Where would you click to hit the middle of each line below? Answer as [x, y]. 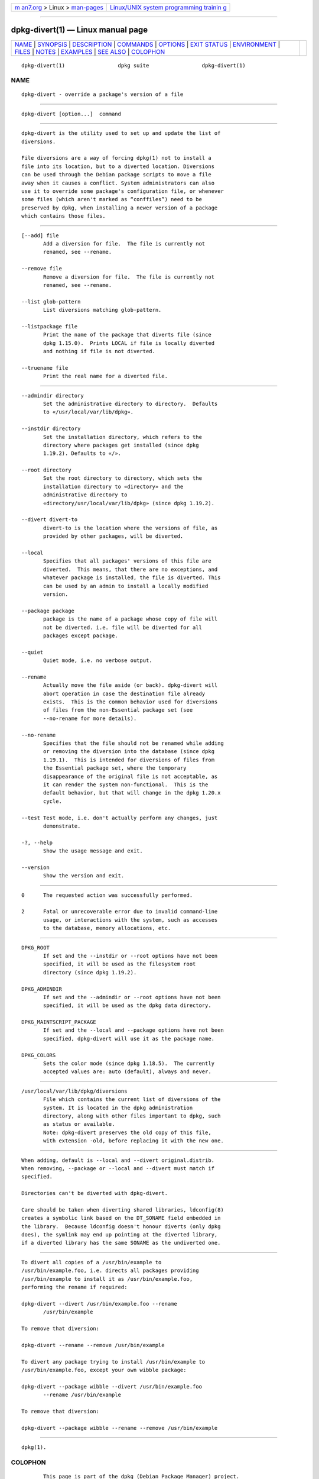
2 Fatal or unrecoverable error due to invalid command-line [120, 912]
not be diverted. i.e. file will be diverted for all [123, 627]
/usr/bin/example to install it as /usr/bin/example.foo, [107, 1279]
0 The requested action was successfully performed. [107, 895]
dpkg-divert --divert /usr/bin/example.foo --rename [99, 1304]
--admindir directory [53, 395]
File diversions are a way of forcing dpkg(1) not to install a [117, 158]
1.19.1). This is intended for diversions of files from [129, 760]
